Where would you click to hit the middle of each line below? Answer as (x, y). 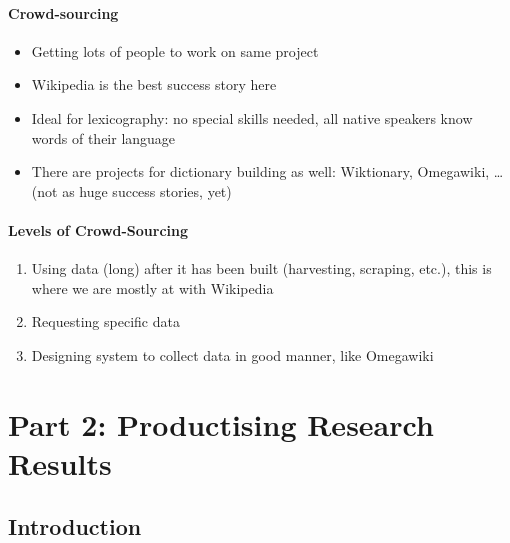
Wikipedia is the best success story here (154, 84)
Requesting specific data (105, 321)
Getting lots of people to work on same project (175, 50)
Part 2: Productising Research (221, 423)
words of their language (103, 137)
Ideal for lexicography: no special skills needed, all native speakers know (252, 117)
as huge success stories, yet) (147, 190)
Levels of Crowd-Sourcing (98, 229)
